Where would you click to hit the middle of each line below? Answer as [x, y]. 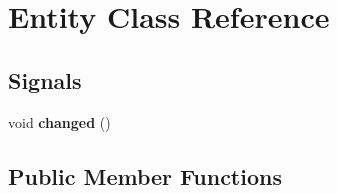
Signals [45, 79]
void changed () [59, 121]
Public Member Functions [145, 175]
